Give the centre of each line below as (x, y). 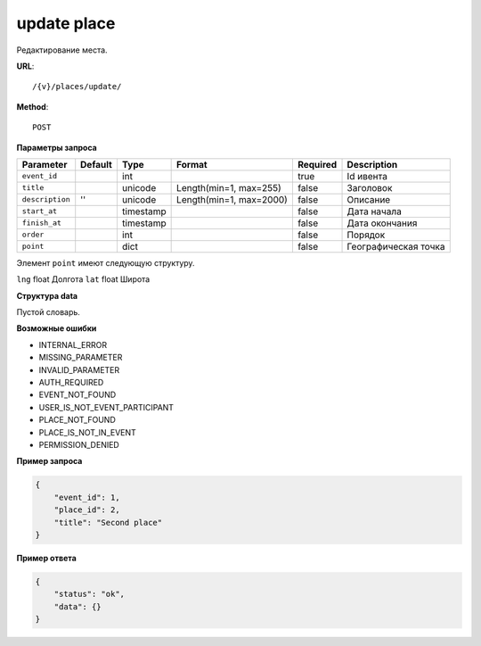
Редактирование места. (62, 50)
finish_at (42, 223)
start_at (40, 211)
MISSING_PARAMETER (81, 358)
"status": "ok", (89, 594)
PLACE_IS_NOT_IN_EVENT (88, 432)
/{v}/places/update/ (77, 87)
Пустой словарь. (48, 312)
